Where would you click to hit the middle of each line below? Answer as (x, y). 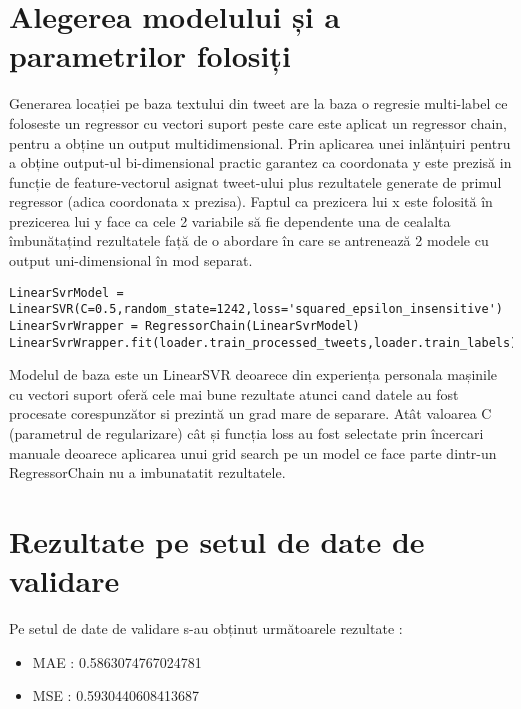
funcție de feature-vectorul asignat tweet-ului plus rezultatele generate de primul (255, 181)
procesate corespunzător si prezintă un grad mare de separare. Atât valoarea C (250, 413)
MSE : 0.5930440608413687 (116, 695)
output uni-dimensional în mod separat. (131, 260)
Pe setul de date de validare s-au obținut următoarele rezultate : (206, 628)
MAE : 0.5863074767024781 (117, 661)
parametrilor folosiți (150, 55)
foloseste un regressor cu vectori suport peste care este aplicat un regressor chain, (258, 122)
